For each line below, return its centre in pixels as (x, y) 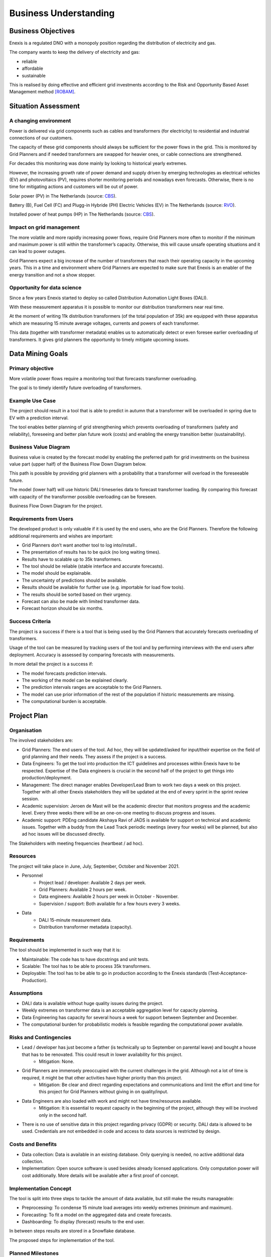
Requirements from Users (41, 519)
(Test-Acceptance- (228, 973)
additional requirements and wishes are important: (61, 536)
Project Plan (29, 716)
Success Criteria (30, 621)
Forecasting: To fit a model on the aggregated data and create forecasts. (97, 1215)
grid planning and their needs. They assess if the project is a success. (94, 757)
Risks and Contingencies (40, 1037)
